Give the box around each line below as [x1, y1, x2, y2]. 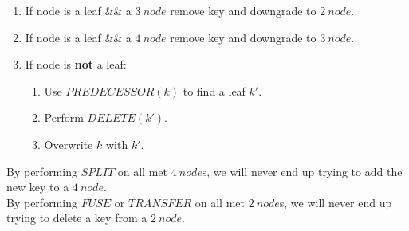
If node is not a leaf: [25, 56, 127, 72]
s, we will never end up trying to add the [202, 162, 403, 179]
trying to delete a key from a [6, 209, 147, 226]
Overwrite [44, 135, 93, 152]
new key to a [6, 178, 69, 195]
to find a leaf [183, 82, 246, 99]
